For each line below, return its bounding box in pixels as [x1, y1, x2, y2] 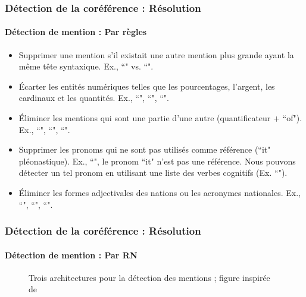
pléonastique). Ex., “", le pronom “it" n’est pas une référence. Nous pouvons [18, 154, 296, 167]
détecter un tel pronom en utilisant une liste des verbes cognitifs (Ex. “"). [18, 166, 288, 179]
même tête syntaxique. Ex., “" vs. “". [18, 60, 154, 72]
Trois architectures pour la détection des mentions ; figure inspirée [29, 271, 270, 283]
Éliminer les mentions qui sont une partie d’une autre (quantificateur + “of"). [18, 112, 302, 124]
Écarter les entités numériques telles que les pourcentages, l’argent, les [18, 80, 275, 92]
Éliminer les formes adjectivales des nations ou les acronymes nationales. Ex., [18, 186, 301, 198]
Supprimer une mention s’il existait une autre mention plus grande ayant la [18, 48, 294, 61]
